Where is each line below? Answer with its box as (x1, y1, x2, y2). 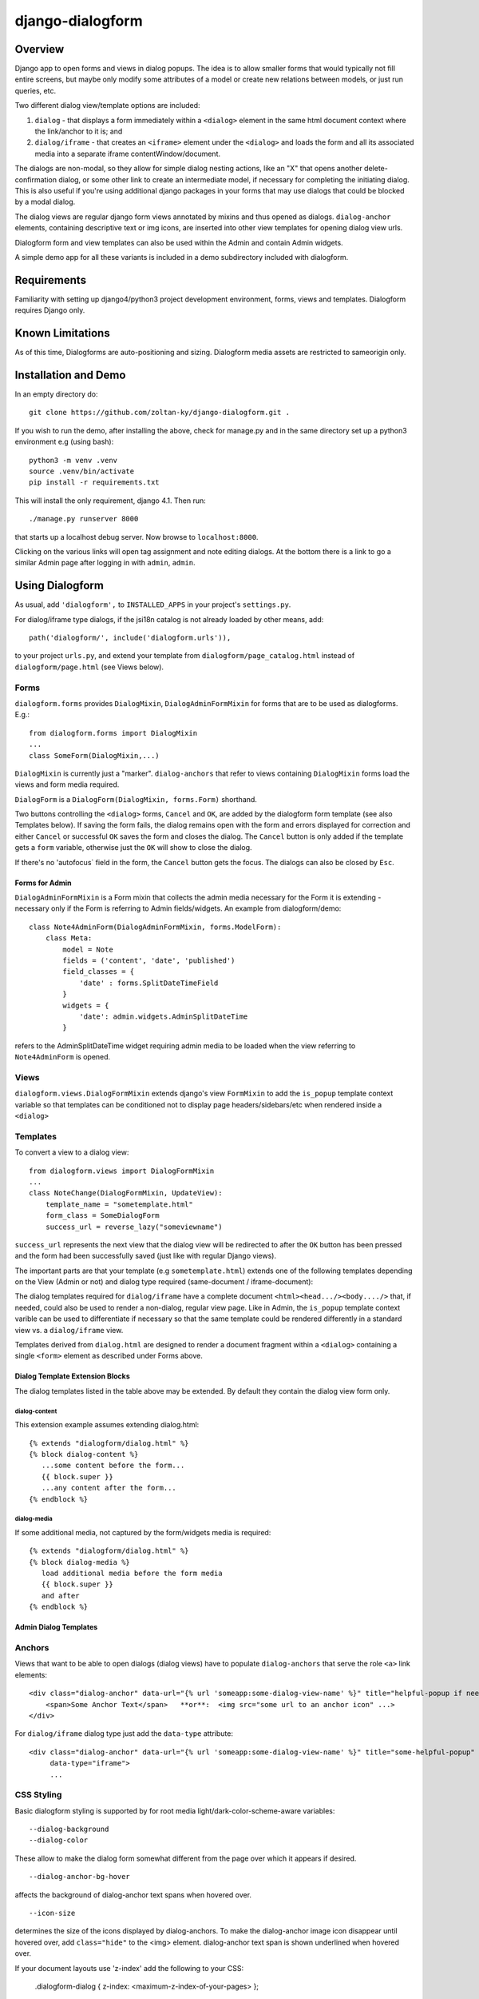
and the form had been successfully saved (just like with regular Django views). (14, 1251, 277, 1261)
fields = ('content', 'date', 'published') (62, 956, 236, 965)
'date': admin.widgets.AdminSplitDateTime (79, 1011, 248, 1021)
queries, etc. (14, 86, 56, 95)
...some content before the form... (41, 1461, 185, 1470)
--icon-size (29, 1908, 76, 1917)
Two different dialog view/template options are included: (14, 101, 200, 110)
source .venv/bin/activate (29, 466, 135, 476)
